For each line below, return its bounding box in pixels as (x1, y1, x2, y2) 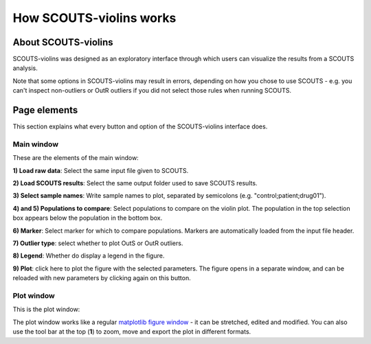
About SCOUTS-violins (12, 36, 113, 48)
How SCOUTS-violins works (12, 10, 177, 25)
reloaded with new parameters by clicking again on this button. (12, 274, 192, 282)
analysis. (12, 64, 38, 72)
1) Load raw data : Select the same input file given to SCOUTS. (12, 166, 189, 174)
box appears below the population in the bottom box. (12, 214, 163, 222)
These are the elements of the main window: (12, 154, 139, 162)
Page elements (12, 104, 78, 116)
